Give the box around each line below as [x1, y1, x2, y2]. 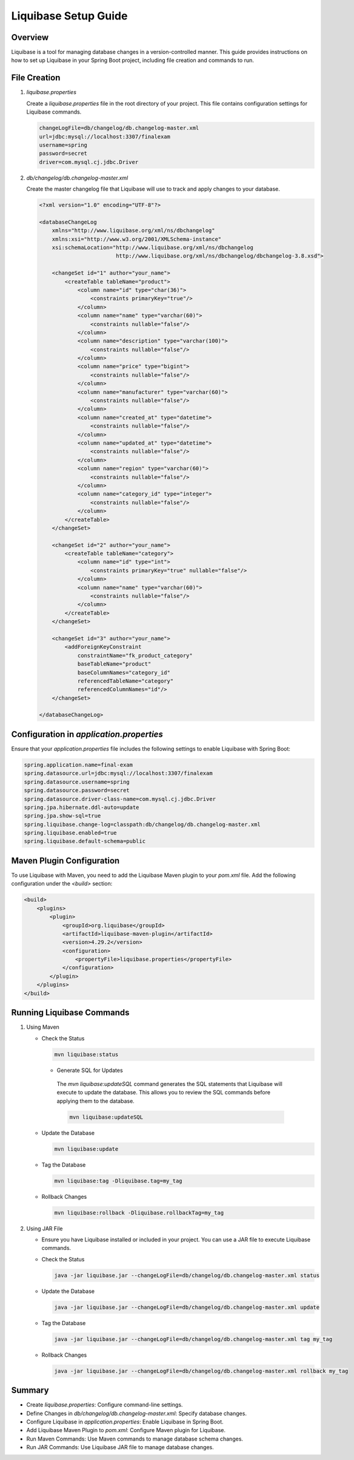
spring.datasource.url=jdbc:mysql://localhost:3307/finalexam [24, 770, 213, 777]
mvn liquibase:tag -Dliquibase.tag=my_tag [54, 1177, 182, 1184]
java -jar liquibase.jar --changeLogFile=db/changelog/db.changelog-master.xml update [54, 1303, 320, 1311]
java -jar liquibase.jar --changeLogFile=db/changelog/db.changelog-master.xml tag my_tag [54, 1335, 333, 1342]
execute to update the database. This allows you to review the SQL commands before [56, 1089, 271, 1096]
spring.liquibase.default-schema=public [24, 838, 145, 845]
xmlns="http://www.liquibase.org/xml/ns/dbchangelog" [52, 227, 215, 234]
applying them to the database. [56, 1097, 135, 1105]
